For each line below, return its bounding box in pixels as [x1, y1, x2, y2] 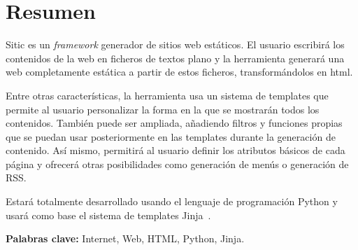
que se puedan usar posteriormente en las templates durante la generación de [6, 129, 336, 144]
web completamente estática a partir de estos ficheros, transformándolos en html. [6, 64, 353, 79]
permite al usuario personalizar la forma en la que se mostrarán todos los [6, 102, 320, 116]
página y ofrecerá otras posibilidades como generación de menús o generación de [6, 156, 349, 171]
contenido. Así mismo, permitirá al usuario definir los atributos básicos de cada [6, 143, 345, 158]
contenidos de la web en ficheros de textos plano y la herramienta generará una [6, 50, 345, 65]
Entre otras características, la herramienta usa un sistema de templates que [6, 88, 329, 102]
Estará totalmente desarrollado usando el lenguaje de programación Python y [6, 194, 338, 209]
